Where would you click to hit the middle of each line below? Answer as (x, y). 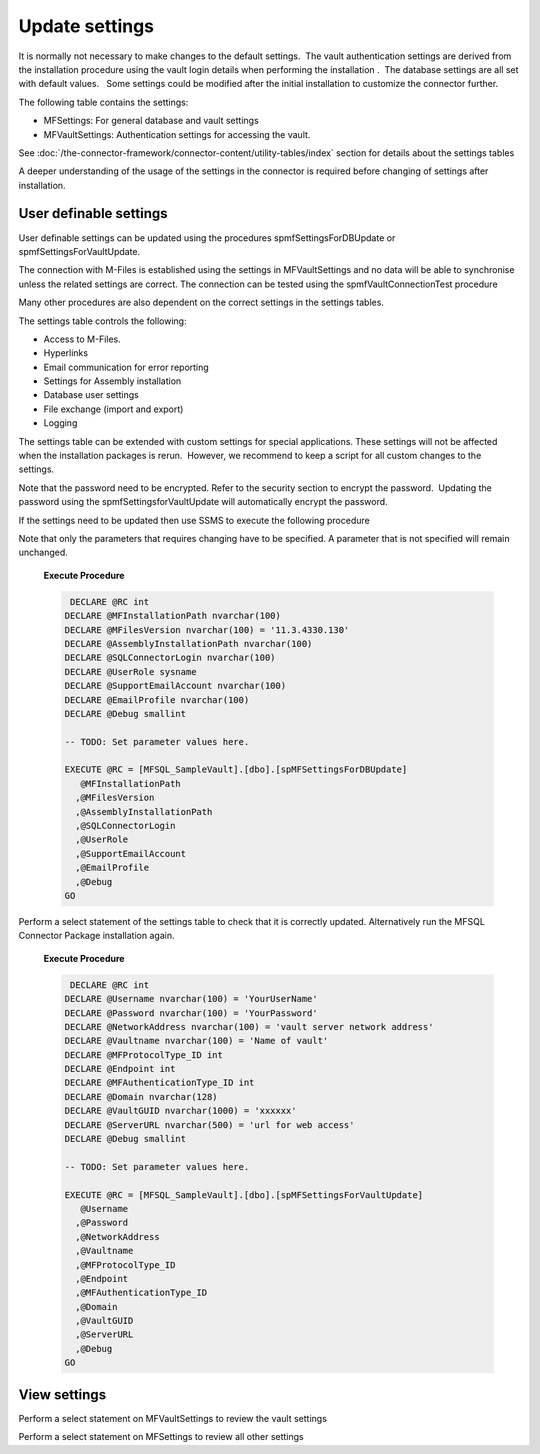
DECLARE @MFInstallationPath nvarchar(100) (173, 616)
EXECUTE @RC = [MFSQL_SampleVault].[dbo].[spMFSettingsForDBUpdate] (236, 769)
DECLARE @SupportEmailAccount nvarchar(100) (175, 686)
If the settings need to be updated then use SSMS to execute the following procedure (194, 520)
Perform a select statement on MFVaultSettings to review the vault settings (172, 1418)
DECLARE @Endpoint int (120, 1069)
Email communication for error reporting (126, 367)
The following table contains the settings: (103, 102)
